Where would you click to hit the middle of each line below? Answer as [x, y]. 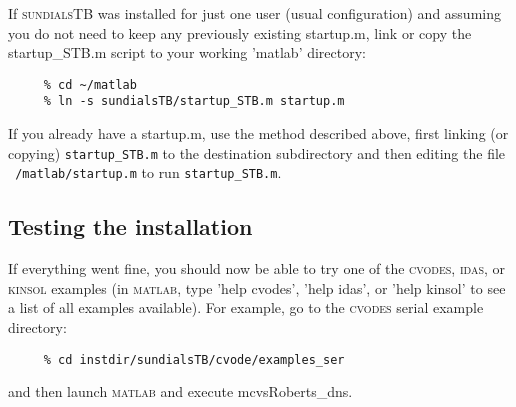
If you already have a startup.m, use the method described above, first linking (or [258, 133]
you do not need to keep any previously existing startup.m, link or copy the [240, 32]
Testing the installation [130, 226]
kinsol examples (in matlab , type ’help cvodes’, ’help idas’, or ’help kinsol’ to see [257, 287]
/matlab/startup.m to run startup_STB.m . [148, 172]
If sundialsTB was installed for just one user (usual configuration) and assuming [254, 13]
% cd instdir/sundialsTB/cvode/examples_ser [194, 359]
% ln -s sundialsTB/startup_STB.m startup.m [194, 101]
